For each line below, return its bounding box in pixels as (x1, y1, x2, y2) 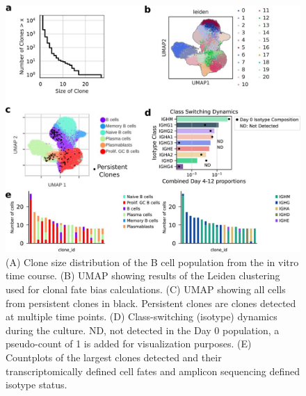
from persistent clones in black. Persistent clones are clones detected (6, 295, 296, 310)
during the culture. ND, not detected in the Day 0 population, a (6, 322, 280, 337)
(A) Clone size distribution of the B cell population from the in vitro (6, 254, 299, 269)
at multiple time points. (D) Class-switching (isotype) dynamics (6, 309, 277, 324)
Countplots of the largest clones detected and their (6, 350, 222, 365)
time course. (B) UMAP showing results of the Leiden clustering (6, 268, 280, 283)
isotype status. (6, 377, 67, 392)
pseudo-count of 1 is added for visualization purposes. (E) (6, 336, 252, 351)
